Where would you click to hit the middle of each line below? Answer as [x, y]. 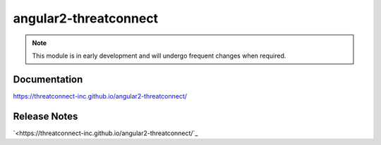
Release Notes [46, 116]
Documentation [48, 79]
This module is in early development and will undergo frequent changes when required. [159, 56]
